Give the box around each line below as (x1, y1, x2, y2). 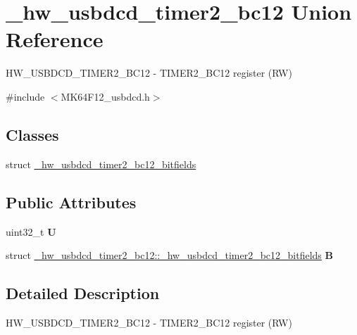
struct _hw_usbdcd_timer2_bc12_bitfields (6, 156, 196, 171)
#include (6, 89, 45, 103)
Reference (6, 25, 104, 53)
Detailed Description (6, 282, 160, 304)
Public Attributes (6, 191, 137, 213)
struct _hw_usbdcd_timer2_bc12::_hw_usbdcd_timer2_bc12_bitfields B (6, 248, 333, 263)
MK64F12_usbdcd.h (61, 89, 150, 103)
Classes (6, 123, 59, 145)
